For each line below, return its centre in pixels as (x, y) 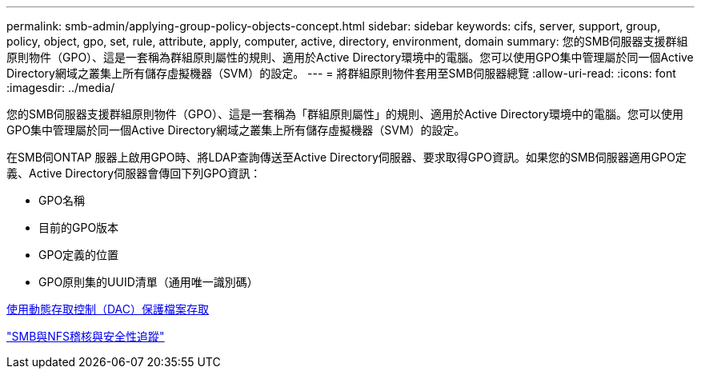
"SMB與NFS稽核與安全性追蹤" (86, 336)
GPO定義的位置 (79, 255)
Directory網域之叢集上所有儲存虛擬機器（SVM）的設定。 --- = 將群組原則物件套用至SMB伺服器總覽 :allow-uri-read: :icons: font (341, 73)
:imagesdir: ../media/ (61, 88)
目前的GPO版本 (79, 227)
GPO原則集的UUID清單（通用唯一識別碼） (148, 282)
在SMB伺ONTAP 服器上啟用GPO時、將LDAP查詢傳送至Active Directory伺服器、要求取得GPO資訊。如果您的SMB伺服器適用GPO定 (346, 157)
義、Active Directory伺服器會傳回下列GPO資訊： (134, 173)
